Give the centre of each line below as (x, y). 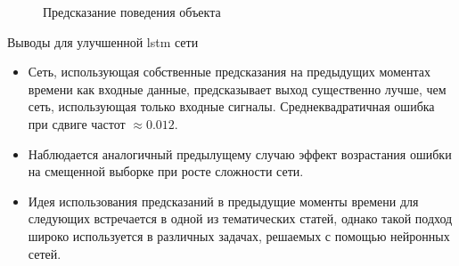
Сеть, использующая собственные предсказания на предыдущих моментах (229, 72)
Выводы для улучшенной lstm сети (103, 41)
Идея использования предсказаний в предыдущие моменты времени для (223, 201)
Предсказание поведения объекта (132, 12)
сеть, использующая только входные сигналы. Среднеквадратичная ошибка (231, 106)
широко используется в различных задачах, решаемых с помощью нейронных (239, 235)
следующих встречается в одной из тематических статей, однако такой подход (240, 218)
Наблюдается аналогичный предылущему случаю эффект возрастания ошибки (240, 153)
